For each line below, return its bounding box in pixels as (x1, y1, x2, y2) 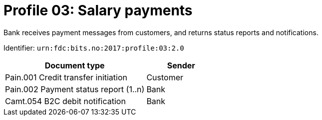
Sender (167, 60, 195, 70)
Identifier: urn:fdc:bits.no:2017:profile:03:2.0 (3, 43, 184, 52)
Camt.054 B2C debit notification (5, 96, 126, 106)
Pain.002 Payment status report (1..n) (5, 84, 145, 94)
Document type (44, 60, 105, 70)
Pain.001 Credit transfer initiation (5, 72, 128, 82)
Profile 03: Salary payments (3, 2, 193, 19)
